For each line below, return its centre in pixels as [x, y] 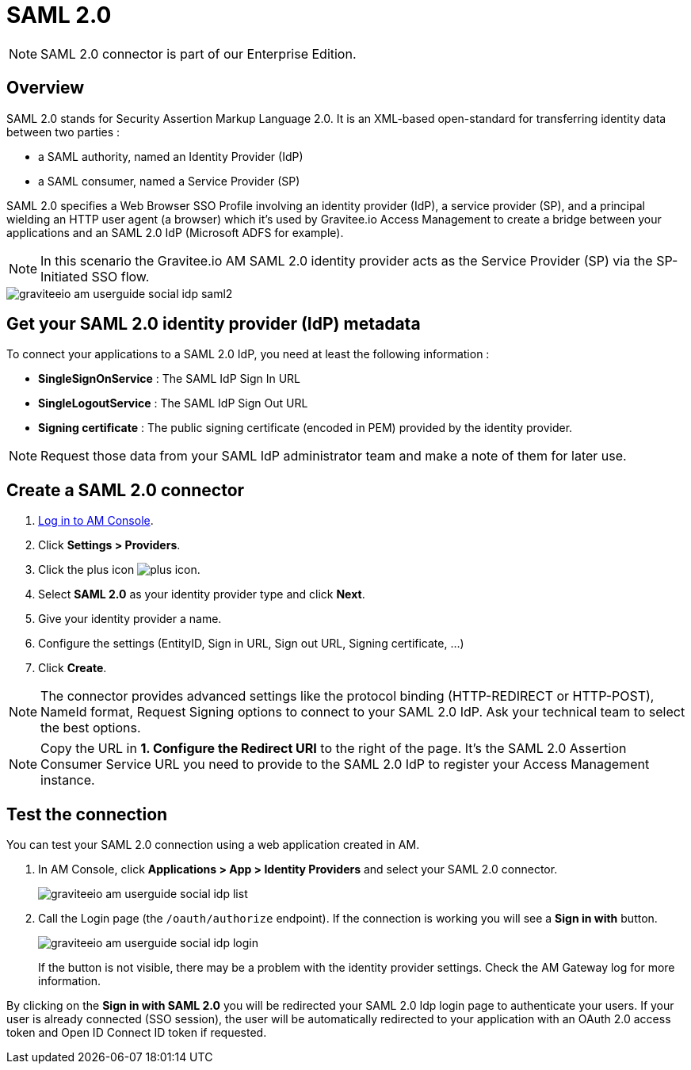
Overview [46, 88]
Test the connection [87, 814]
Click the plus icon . [119, 570]
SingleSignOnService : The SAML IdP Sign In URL [170, 379]
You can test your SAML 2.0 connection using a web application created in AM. [213, 845]
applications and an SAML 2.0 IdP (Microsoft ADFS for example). [175, 232]
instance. [68, 780]
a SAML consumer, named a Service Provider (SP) [169, 181]
